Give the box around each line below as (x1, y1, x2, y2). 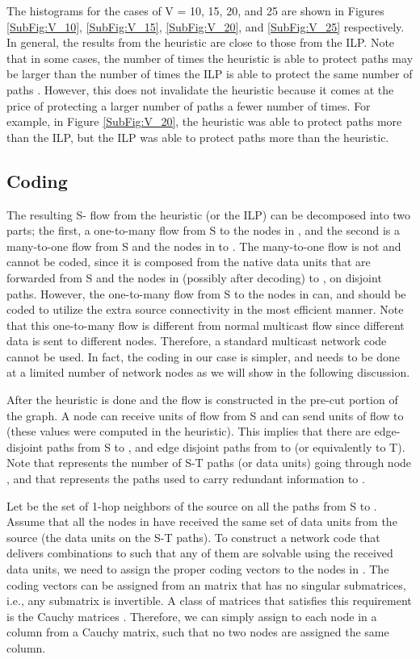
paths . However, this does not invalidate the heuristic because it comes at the (6, 81, 394, 98)
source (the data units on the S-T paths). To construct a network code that (6, 528, 380, 545)
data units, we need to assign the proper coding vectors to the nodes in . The (6, 561, 389, 578)
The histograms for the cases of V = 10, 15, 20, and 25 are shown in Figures (6, 2, 384, 19)
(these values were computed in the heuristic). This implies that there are (6, 423, 371, 440)
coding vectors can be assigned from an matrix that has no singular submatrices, (6, 576, 406, 593)
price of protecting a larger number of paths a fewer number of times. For (6, 97, 371, 114)
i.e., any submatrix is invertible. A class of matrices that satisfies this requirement (6, 592, 412, 609)
